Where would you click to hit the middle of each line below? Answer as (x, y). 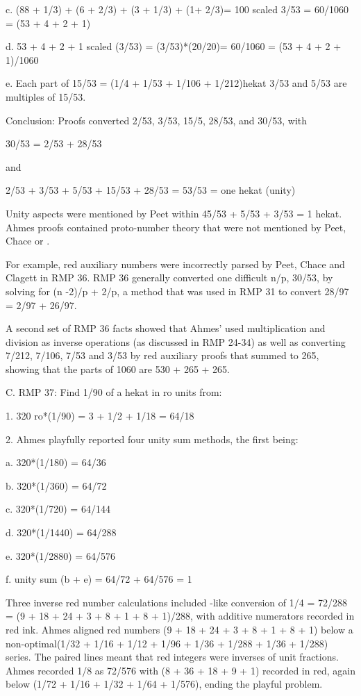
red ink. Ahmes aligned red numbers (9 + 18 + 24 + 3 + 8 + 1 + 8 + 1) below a (179, 629)
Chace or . (28, 241)
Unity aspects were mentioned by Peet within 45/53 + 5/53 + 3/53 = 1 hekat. (174, 213)
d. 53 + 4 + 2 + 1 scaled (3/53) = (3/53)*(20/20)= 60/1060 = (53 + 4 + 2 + (174, 46)
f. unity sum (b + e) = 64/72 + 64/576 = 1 (99, 579)
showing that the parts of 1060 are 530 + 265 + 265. (118, 368)
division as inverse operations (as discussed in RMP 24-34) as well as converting (176, 341)
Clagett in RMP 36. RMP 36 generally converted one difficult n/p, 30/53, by (169, 277)
